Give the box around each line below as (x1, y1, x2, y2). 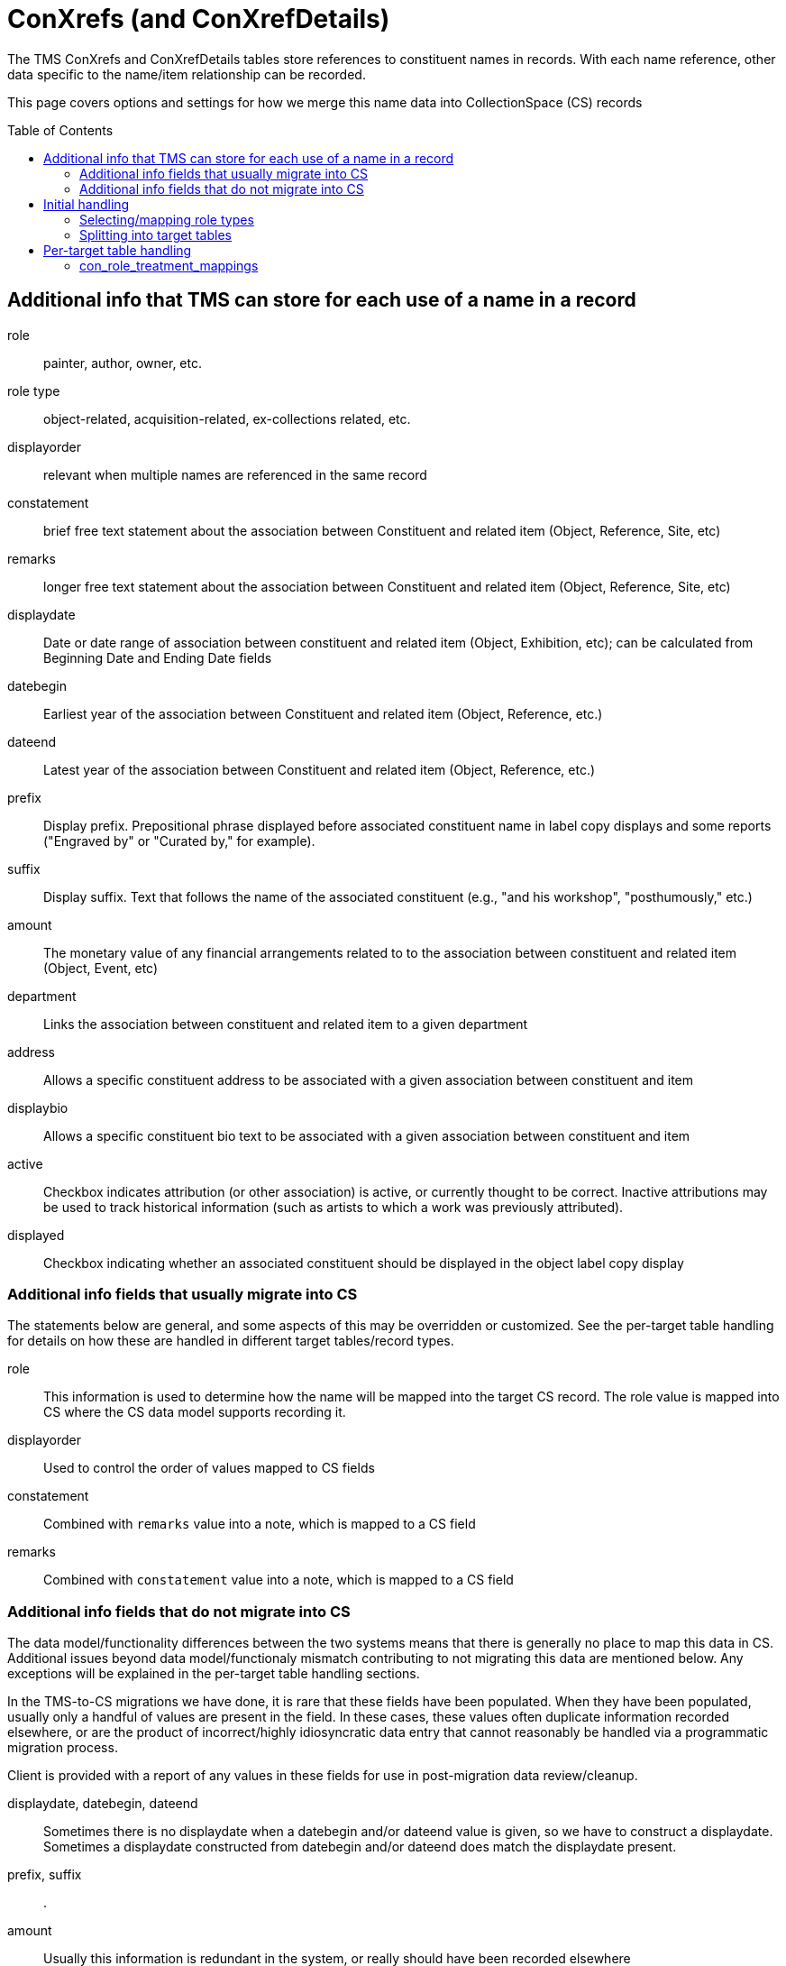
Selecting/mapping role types (79, 211, 254, 227)
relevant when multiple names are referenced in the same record (43, 466, 427, 482)
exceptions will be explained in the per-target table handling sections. (7, 1666, 420, 1682)
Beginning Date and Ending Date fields (43, 649, 272, 666)
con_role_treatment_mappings (79, 257, 259, 273)
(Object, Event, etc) (43, 960, 159, 976)
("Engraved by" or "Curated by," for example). (43, 832, 315, 849)
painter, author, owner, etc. (43, 354, 202, 371)
